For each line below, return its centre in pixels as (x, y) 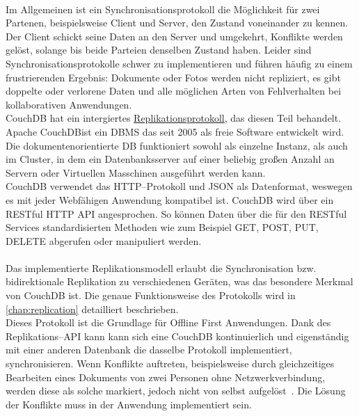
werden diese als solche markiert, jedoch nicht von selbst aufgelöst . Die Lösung (176, 391)
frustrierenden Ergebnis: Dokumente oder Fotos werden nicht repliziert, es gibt (173, 77)
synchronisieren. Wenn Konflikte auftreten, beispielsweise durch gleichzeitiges (170, 363)
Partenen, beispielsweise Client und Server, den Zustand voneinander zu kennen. (177, 23)
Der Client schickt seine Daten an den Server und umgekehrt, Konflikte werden (174, 36)
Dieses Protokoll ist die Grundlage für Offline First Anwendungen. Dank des (168, 322)
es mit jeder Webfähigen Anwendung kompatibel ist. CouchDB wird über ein (170, 199)
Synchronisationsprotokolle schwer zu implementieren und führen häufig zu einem (179, 63)
